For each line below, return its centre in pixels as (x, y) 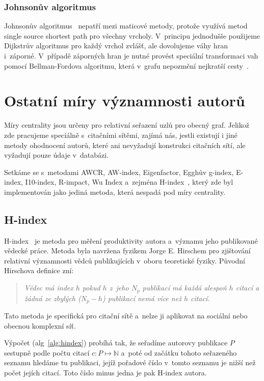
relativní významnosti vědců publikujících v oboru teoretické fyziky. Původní (125, 260)
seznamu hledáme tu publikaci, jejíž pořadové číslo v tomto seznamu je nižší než (130, 362)
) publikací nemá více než (142, 298)
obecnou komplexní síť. (40, 325)
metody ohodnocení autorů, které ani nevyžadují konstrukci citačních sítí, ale (125, 145)
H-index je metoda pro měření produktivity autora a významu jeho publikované (131, 240)
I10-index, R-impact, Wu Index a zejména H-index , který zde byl (129, 182)
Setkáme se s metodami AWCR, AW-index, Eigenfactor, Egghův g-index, (119, 172)
